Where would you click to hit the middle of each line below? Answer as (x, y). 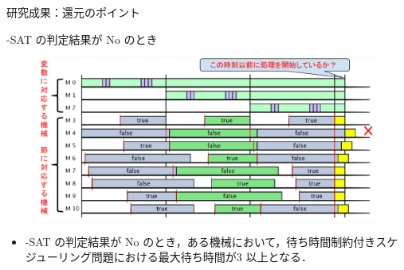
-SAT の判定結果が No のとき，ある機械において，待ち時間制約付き (200, 241)
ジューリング (58, 257)
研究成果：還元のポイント (73, 12)
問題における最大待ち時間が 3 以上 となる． (202, 257)
